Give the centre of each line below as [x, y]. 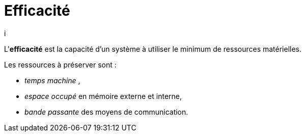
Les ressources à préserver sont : [60, 64]
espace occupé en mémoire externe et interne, [103, 96]
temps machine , [52, 80]
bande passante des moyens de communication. [106, 112]
